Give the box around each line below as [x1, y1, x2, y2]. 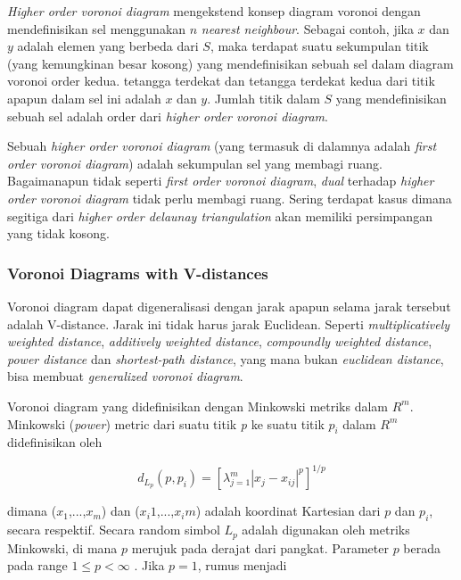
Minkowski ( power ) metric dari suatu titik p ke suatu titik [7, 414, 325, 433]
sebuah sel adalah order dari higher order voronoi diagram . [7, 106, 328, 125]
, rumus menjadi [197, 556, 287, 575]
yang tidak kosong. [7, 224, 110, 243]
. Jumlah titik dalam [207, 88, 320, 107]
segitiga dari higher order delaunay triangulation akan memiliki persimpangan [7, 206, 432, 225]
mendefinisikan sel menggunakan [7, 19, 186, 37]
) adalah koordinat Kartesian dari [195, 501, 381, 520]
